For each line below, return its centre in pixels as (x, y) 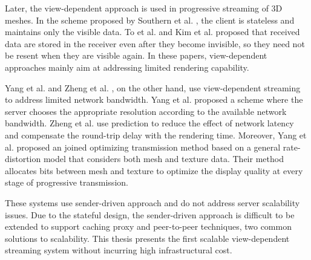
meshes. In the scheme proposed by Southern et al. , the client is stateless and (150, 20)
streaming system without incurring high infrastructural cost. (119, 250)
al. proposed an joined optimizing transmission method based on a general (143, 147)
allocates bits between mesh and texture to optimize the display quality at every (154, 170)
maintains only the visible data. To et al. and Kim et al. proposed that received (152, 32)
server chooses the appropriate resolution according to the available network (146, 111)
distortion (23, 159)
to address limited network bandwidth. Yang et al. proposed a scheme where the (154, 99)
